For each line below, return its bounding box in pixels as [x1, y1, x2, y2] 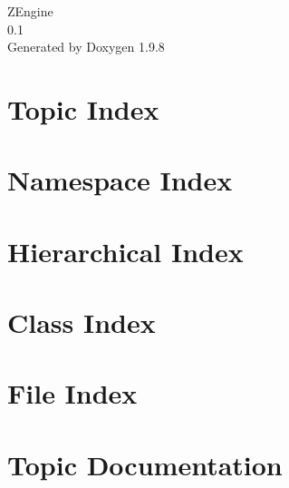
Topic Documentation [7, 445, 283, 483]
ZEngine [7, 2, 53, 20]
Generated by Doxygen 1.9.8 [7, 37, 165, 56]
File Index [7, 375, 138, 412]
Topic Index [7, 90, 159, 127]
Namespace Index [7, 161, 233, 199]
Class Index [7, 304, 156, 341]
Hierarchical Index [7, 232, 244, 269]
